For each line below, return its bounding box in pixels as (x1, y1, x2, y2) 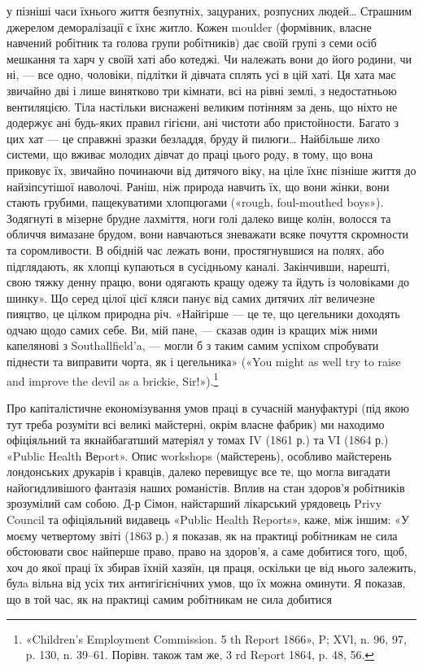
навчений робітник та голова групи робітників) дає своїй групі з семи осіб (7, 34, 377, 51)
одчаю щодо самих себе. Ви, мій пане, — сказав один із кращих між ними (7, 321, 377, 338)
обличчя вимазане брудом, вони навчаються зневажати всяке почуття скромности (7, 225, 409, 242)
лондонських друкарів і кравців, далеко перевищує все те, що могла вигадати (7, 463, 390, 480)
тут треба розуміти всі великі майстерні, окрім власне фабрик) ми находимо (7, 415, 385, 432)
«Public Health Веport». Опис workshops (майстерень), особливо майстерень (7, 447, 392, 464)
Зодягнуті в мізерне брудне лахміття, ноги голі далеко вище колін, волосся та (7, 209, 391, 226)
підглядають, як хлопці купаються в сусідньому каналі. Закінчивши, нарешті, (7, 257, 390, 274)
